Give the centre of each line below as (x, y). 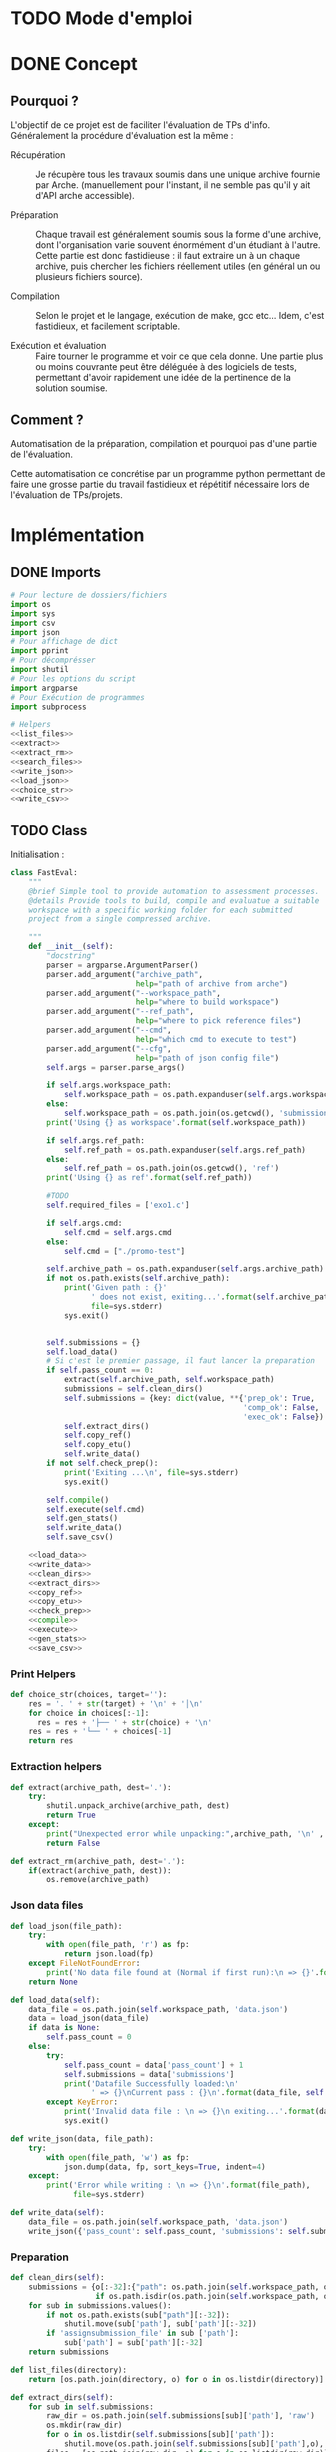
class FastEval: (44, 873)
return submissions (69, 2352)
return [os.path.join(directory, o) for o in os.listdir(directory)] (176, 2379)
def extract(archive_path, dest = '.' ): (91, 1787)
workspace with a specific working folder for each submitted (160, 910)
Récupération (38, 155)
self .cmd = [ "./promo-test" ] (124, 1251)
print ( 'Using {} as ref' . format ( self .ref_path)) (149, 1178)
